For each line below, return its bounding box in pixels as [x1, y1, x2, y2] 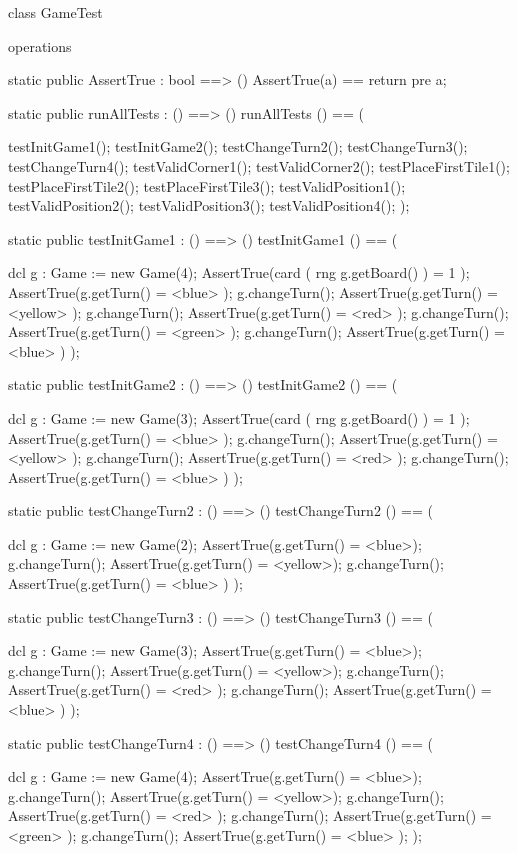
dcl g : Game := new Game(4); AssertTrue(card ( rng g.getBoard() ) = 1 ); [8, 262, 470, 283]
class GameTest [8, 2, 103, 22]
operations [8, 35, 72, 56]
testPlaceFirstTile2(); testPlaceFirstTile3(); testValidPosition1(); [8, 175, 406, 196]
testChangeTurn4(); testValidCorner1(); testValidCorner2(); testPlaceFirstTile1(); [8, 155, 510, 176]
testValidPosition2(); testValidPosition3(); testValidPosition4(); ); [8, 195, 410, 216]
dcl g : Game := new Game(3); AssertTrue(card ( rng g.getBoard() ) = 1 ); [8, 407, 470, 428]
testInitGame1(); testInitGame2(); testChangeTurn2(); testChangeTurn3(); [8, 136, 468, 157]
